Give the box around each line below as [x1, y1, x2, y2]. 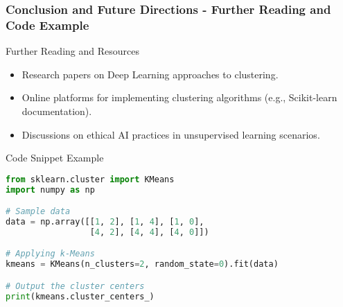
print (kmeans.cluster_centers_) [6, 291, 155, 301]
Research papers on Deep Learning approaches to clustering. [21, 67, 279, 81]
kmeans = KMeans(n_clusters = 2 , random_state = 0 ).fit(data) [6, 259, 279, 270]
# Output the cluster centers [6, 281, 145, 291]
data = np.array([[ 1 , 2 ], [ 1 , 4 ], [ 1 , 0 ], [6, 216, 204, 227]
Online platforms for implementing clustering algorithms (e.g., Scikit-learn [21, 90, 337, 105]
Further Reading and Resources [6, 44, 139, 58]
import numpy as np [6, 184, 95, 195]
